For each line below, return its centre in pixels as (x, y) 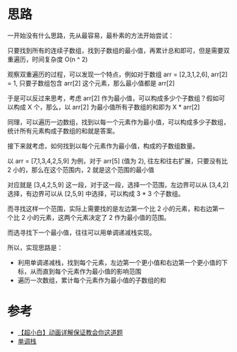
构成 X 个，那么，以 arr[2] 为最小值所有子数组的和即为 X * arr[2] (107, 107)
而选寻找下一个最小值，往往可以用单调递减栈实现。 (81, 232)
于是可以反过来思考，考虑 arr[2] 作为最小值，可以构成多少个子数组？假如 (113, 98)
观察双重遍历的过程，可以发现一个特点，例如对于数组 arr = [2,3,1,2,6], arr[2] (117, 74)
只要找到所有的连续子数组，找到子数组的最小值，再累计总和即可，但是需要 (115, 50)
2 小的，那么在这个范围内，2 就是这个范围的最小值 (81, 170)
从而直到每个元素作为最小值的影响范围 (86, 271)
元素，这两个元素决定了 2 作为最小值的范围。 (105, 217)
